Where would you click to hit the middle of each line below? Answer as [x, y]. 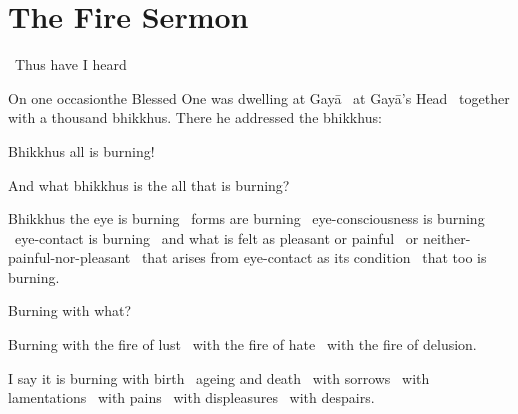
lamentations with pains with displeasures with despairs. [191, 397]
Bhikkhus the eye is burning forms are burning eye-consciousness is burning [246, 218]
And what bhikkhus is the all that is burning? [149, 184]
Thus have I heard [70, 64]
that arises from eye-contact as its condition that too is [314, 257]
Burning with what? [70, 310]
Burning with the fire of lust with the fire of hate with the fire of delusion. [242, 344]
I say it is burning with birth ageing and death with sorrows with [219, 377]
